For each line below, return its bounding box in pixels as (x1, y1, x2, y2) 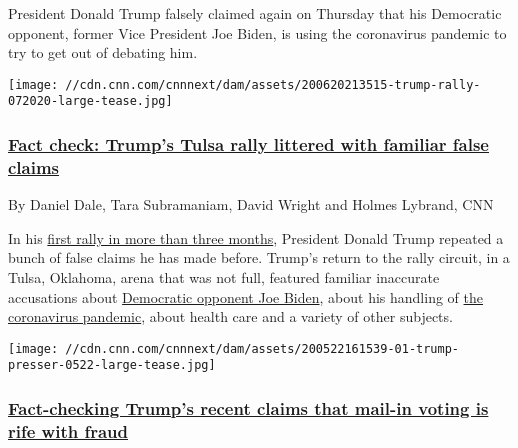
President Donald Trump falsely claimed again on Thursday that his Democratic (8, 3, 502, 23)
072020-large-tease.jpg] (8, 94, 173, 109)
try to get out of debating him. (8, 42, 198, 63)
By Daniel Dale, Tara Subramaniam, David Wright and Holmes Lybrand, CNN (8, 194, 494, 215)
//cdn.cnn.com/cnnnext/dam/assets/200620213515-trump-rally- (65, 77, 481, 92)
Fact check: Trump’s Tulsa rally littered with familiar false (8, 132, 489, 157)
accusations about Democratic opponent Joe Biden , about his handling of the (8, 286, 483, 307)
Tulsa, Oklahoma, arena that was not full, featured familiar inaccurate (8, 267, 440, 288)
